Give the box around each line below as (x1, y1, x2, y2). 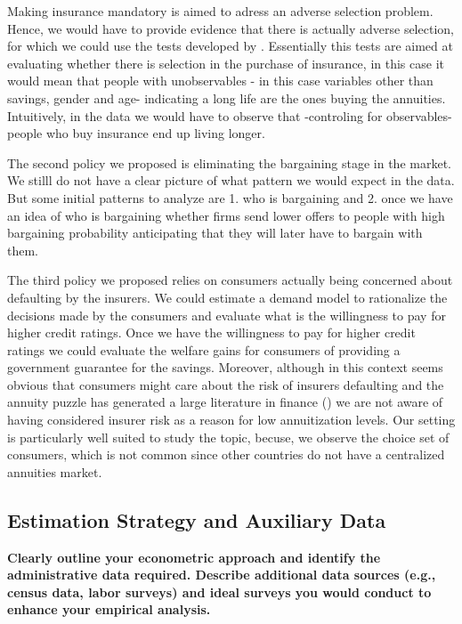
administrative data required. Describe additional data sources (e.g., (7, 565, 436, 584)
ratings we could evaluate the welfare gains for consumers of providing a (7, 340, 401, 359)
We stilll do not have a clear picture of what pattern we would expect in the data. (7, 171, 455, 190)
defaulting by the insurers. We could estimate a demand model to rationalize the (7, 288, 448, 306)
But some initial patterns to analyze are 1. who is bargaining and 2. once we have (7, 188, 453, 207)
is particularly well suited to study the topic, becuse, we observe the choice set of (7, 427, 450, 446)
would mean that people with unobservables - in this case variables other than (7, 71, 434, 90)
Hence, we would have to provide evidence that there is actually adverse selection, (7, 19, 454, 37)
